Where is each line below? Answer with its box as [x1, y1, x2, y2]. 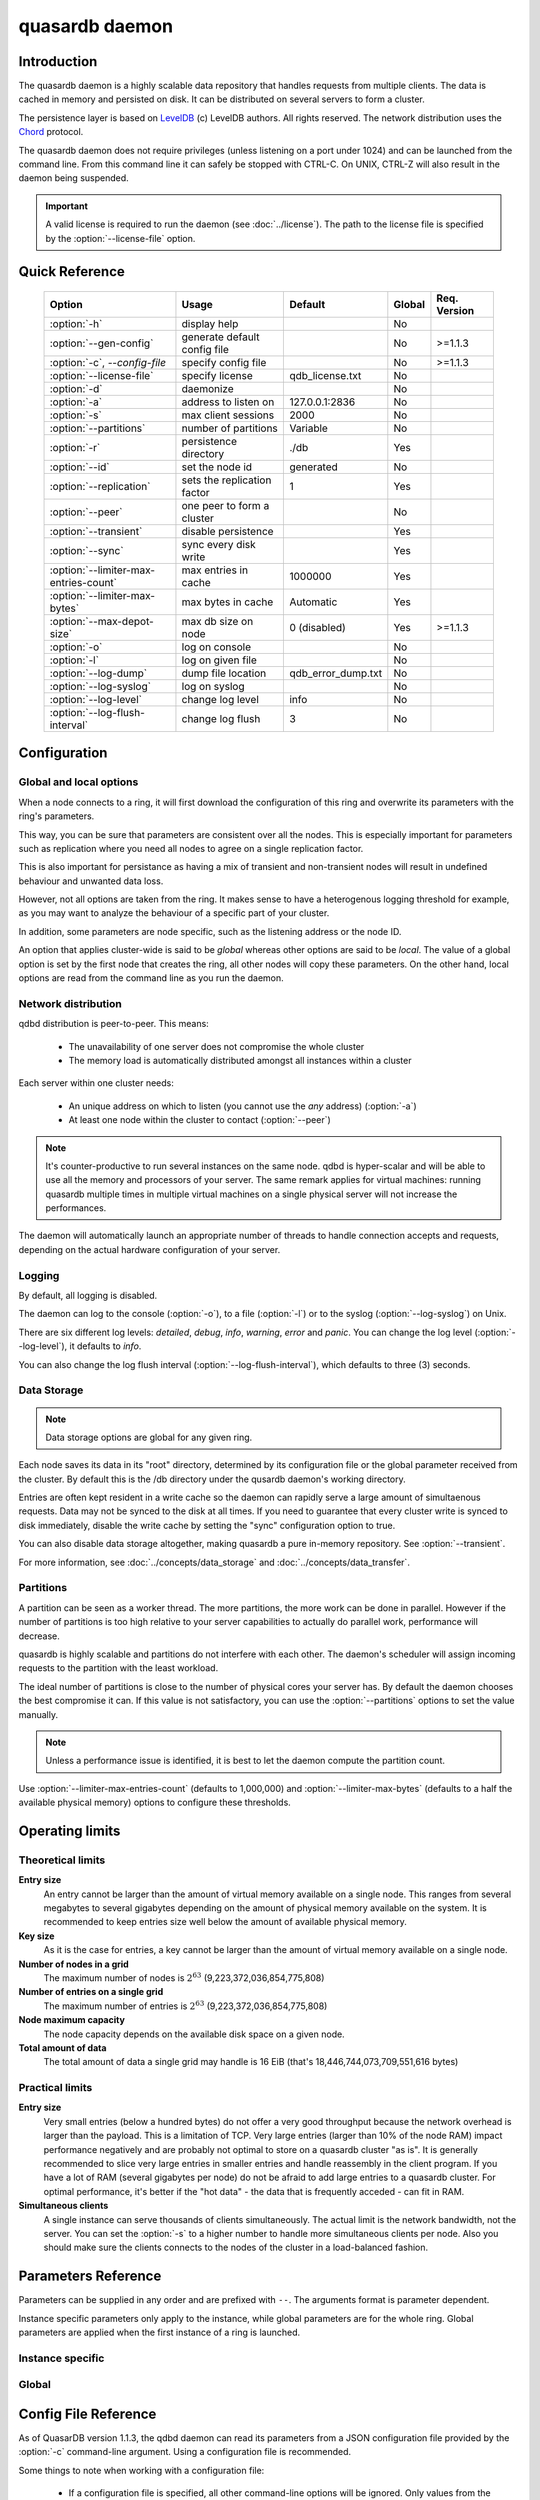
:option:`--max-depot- [49, 614, 154, 628]
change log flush [181, 711, 261, 725]
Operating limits [18, 1822, 121, 1839]
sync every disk [181, 537, 256, 551]
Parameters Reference [18, 2268, 162, 2285]
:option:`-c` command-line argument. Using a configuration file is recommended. [18, 2446, 352, 2458]
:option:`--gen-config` [49, 336, 154, 350]
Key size [18, 1930, 55, 1942]
